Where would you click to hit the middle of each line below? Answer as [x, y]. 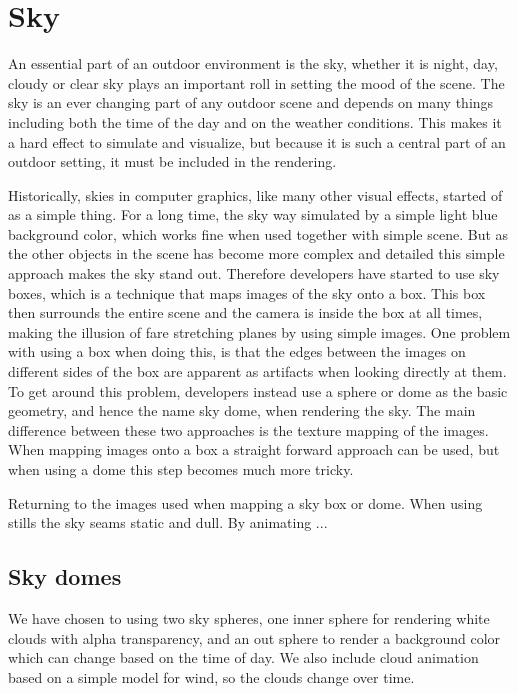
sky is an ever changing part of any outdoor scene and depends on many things [251, 102]
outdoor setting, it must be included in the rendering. [172, 161]
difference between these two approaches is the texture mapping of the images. [248, 429]
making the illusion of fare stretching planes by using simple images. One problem [259, 331]
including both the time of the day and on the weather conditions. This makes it [255, 121]
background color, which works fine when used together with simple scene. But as [258, 233]
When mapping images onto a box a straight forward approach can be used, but [254, 449]
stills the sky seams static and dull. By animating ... [168, 522]
